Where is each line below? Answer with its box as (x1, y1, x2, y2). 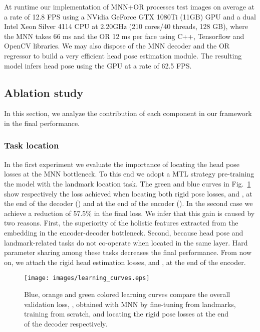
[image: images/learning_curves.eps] (24, 274, 150, 282)
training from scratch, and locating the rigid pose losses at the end (24, 308, 229, 319)
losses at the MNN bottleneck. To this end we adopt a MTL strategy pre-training (4, 168, 254, 179)
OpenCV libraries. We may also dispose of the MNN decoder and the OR (4, 40, 230, 51)
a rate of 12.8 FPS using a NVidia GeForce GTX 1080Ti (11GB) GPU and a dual (4, 11, 256, 21)
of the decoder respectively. (24, 318, 108, 328)
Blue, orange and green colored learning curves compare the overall (24, 288, 230, 299)
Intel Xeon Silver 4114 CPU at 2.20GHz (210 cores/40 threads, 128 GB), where (4, 21, 248, 31)
